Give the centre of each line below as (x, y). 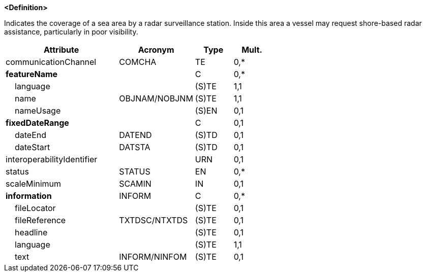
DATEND (135, 135)
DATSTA (135, 147)
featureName (32, 74)
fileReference (40, 220)
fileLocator (35, 208)
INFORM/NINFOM (153, 257)
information (29, 196)
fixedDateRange (37, 123)
